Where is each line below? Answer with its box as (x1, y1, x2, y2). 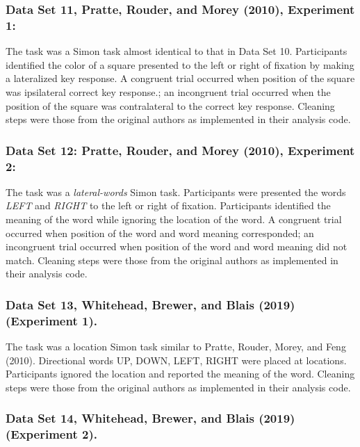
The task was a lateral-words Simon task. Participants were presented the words (6, 184, 346, 199)
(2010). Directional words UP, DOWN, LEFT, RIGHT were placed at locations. (6, 352, 347, 367)
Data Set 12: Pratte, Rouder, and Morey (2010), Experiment (6, 141, 355, 159)
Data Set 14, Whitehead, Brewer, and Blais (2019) (6, 409, 295, 427)
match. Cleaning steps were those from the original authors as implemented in (6, 252, 338, 267)
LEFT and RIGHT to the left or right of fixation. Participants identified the (6, 198, 331, 213)
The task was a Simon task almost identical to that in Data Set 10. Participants (6, 44, 347, 58)
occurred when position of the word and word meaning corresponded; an (6, 225, 314, 240)
